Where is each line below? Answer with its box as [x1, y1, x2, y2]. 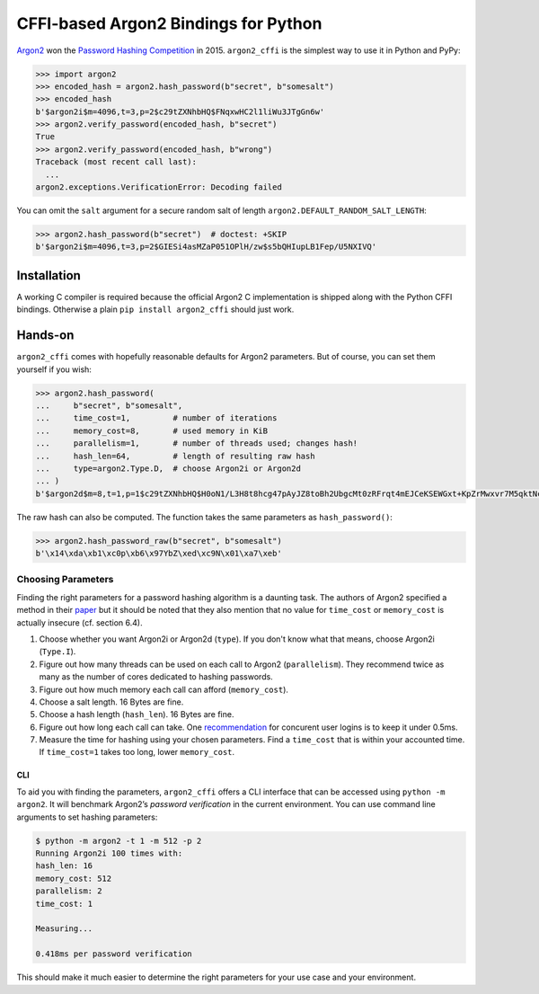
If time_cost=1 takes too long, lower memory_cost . [39, 747, 235, 758]
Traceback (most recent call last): [35, 157, 198, 167]
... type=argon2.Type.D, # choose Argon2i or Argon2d [35, 463, 301, 474]
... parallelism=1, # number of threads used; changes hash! [35, 439, 358, 448]
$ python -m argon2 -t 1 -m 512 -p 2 [35, 836, 202, 846]
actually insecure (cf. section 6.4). [16, 617, 143, 628]
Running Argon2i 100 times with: [35, 848, 183, 858]
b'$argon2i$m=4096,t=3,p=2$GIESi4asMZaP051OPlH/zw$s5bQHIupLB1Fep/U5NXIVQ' [35, 242, 377, 252]
